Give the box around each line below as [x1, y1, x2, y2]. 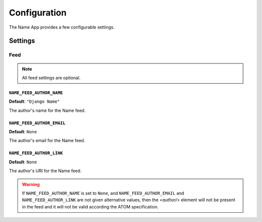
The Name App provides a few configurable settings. [9, 24, 115, 30]
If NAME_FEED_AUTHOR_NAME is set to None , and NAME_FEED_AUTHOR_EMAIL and [22, 190, 184, 196]
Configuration [9, 7, 67, 18]
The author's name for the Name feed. [9, 107, 86, 113]
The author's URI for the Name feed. [9, 168, 82, 174]
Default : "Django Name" [9, 98, 60, 104]
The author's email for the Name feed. [9, 138, 85, 143]
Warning [22, 181, 40, 187]
